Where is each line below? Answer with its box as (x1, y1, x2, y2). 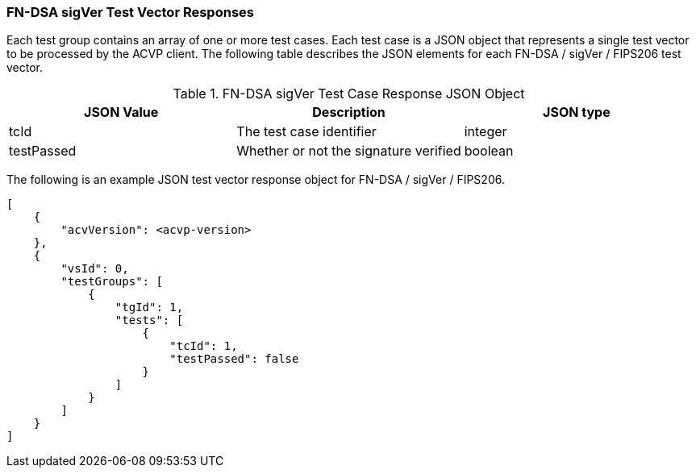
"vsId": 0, (60, 262, 129, 276)
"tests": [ (115, 314, 184, 327)
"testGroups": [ (60, 275, 163, 289)
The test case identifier (236, 123, 377, 140)
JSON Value (84, 104, 159, 121)
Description (312, 104, 386, 121)
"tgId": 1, (115, 301, 184, 314)
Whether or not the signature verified (236, 143, 461, 160)
